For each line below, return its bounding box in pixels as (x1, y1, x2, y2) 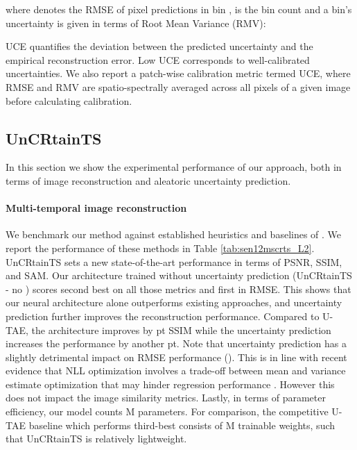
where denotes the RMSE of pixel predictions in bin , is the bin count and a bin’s (6, 2, 352, 16)
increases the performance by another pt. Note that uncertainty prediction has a (6, 336, 347, 351)
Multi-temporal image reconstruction (6, 201, 187, 215)
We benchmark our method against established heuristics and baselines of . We (6, 227, 342, 242)
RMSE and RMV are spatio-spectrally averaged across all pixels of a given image (6, 79, 351, 94)
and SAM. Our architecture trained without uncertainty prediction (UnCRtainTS (6, 268, 352, 283)
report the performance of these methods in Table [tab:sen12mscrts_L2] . (6, 240, 315, 255)
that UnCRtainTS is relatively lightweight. (6, 431, 187, 446)
